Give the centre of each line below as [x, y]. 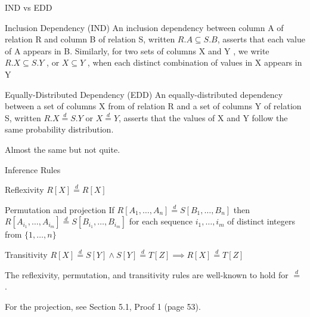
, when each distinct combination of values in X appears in [195, 62]
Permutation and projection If [60, 209]
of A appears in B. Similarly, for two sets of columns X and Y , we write [137, 50]
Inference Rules [33, 169]
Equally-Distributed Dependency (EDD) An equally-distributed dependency [144, 94]
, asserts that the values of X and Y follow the [203, 117]
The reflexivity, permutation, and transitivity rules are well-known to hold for [147, 274]
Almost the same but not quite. [63, 149]
